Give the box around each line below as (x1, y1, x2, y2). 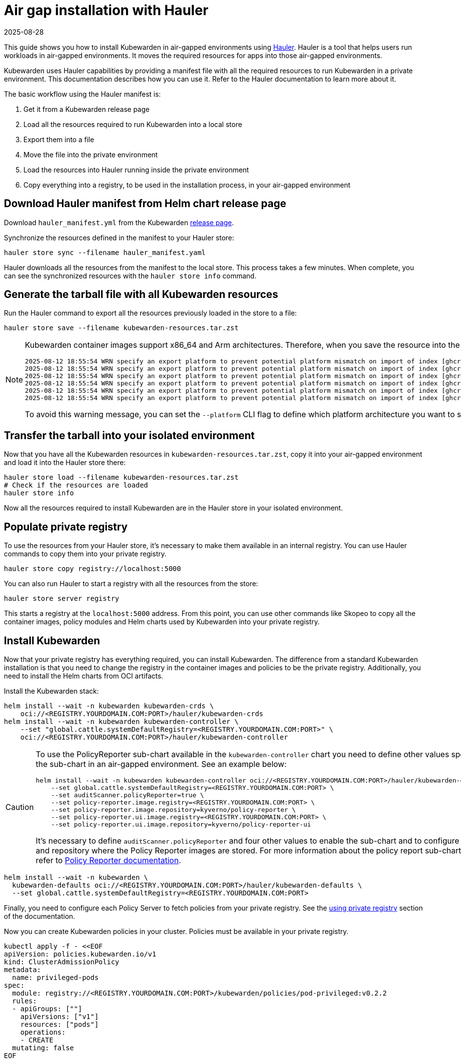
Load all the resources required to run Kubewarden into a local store (23, 120, 242, 128)
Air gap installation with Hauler (4, 2, 209, 19)
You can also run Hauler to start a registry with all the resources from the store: (4, 579, 258, 588)
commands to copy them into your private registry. (4, 550, 167, 558)
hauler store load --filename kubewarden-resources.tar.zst (4, 473, 239, 482)
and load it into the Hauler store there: (4, 458, 126, 467)
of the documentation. (4, 912, 75, 920)
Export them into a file (23, 135, 94, 144)
